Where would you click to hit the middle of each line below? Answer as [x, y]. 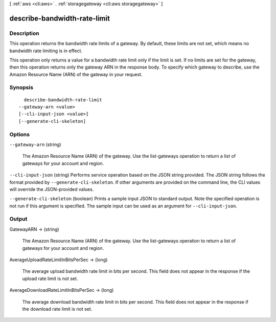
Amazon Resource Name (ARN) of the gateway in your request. [76, 74]
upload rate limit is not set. [50, 278]
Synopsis [21, 88]
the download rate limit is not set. [57, 309]
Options [20, 134]
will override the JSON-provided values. [52, 189]
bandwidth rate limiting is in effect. [46, 51]
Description [24, 33]
